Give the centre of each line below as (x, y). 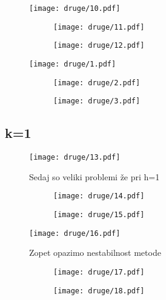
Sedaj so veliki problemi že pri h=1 (95, 176)
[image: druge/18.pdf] (99, 291)
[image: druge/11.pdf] (99, 27)
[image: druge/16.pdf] (75, 233)
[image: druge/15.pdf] (99, 215)
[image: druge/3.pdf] (97, 101)
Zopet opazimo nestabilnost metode (95, 253)
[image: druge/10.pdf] (75, 8)
